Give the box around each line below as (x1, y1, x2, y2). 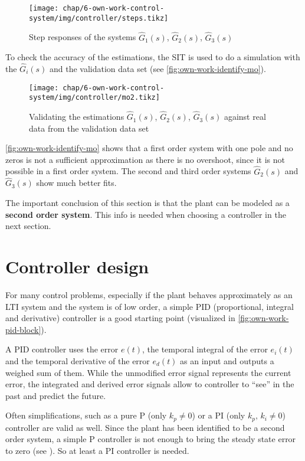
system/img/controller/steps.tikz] (29, 14, 169, 22)
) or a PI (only (192, 409, 245, 421)
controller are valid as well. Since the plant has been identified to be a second (5, 421, 285, 433)
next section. (5, 220, 51, 232)
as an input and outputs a (180, 354, 274, 367)
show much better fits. (36, 176, 117, 189)
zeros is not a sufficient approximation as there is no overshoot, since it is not (5, 153, 285, 165)
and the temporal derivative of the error (5, 354, 150, 367)
